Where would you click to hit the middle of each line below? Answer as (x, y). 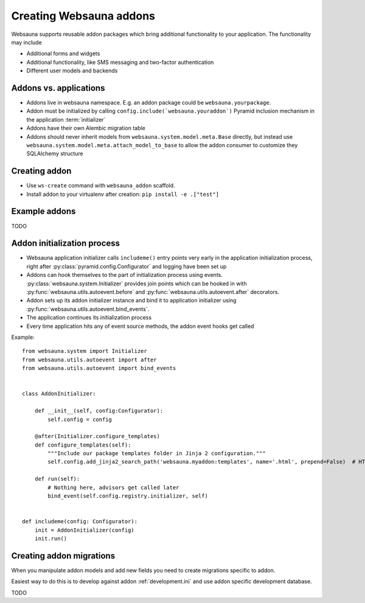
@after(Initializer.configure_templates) (97, 436)
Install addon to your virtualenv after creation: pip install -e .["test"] (123, 194)
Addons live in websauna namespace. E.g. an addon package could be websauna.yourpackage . (149, 103)
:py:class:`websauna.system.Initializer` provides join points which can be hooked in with (137, 284)
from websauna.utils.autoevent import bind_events (99, 368)
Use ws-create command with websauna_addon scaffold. (101, 186)
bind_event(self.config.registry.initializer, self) (128, 496)
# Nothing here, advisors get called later (113, 487)
